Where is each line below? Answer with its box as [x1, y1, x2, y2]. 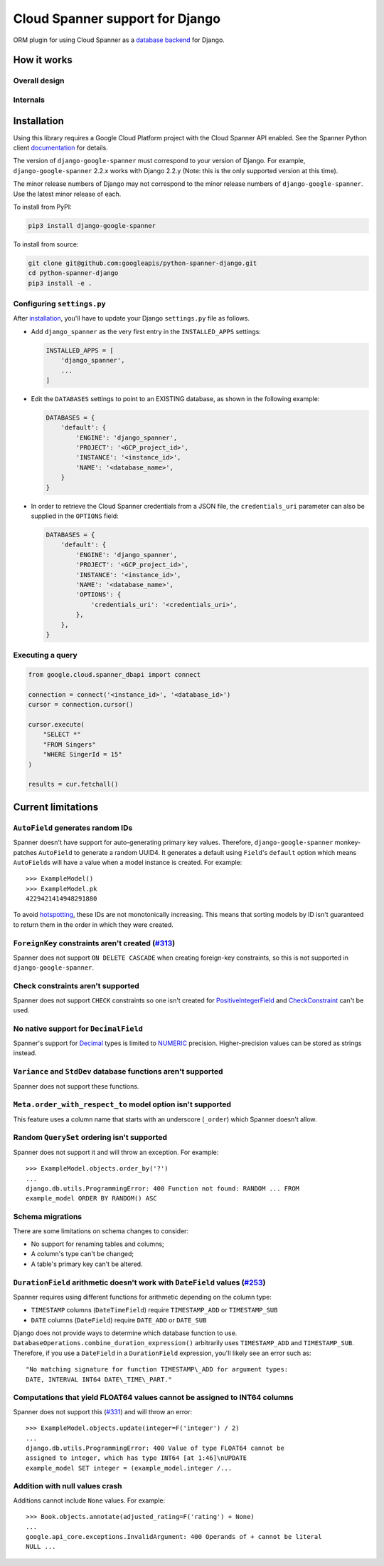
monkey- [334, 838, 361, 847]
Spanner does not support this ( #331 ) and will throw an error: [13, 1407, 193, 1416]
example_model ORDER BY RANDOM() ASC [26, 1194, 158, 1203]
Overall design [13, 76, 65, 85]
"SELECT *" [43, 730, 81, 739]
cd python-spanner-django [28, 269, 119, 277]
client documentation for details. [13, 143, 108, 152]
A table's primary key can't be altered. [31, 1260, 143, 1268]
